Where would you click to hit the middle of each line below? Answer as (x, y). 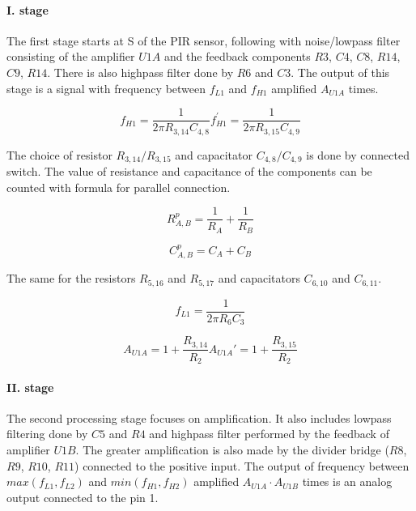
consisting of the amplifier (71, 56)
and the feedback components (237, 56)
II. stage (30, 387)
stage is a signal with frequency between (106, 88)
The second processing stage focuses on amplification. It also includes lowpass (199, 417)
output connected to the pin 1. (83, 497)
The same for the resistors (71, 278)
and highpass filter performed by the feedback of (269, 434)
